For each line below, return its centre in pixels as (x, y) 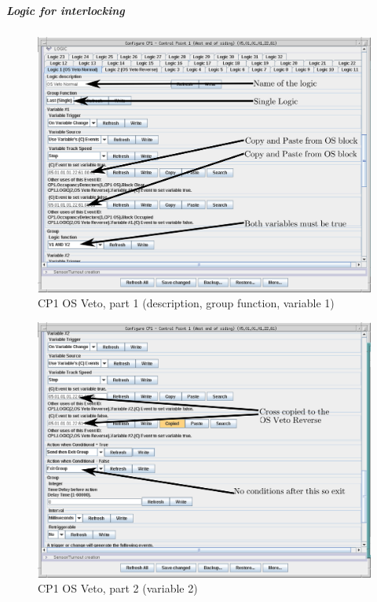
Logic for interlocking (66, 10)
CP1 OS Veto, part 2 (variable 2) (118, 588)
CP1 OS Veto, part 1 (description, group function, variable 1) (186, 303)
